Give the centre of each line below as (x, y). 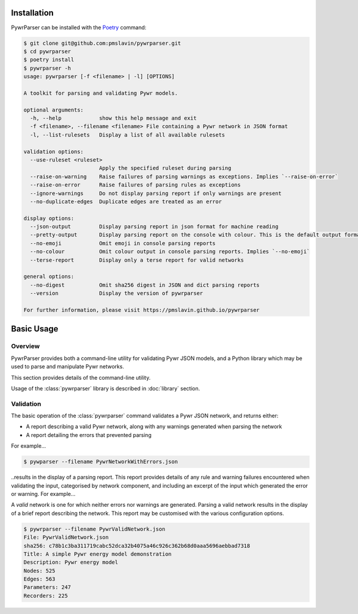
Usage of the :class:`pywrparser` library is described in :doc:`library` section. (106, 388)
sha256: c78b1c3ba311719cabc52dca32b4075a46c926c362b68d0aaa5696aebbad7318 (137, 546)
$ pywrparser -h (47, 68)
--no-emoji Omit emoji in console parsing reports (123, 243)
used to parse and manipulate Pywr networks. (68, 367)
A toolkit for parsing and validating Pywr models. (101, 93)
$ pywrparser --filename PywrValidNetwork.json (94, 529)
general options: (49, 277)
